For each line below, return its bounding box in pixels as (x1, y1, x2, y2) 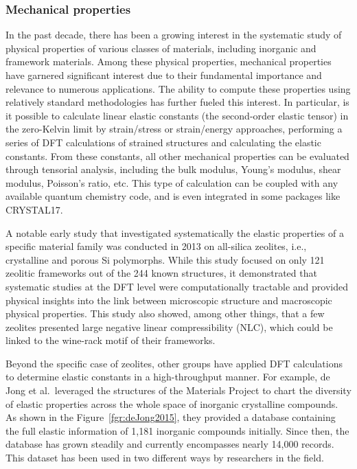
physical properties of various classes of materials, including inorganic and (5, 41, 316, 55)
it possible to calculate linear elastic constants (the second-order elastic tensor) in (5, 108, 349, 122)
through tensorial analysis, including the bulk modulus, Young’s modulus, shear (5, 162, 341, 176)
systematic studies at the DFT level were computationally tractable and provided (5, 279, 348, 293)
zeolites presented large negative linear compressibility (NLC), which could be (5, 319, 333, 334)
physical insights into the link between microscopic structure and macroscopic (5, 293, 332, 307)
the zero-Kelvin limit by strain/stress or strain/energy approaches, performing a (5, 122, 343, 136)
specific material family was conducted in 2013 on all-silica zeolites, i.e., (5, 239, 307, 253)
